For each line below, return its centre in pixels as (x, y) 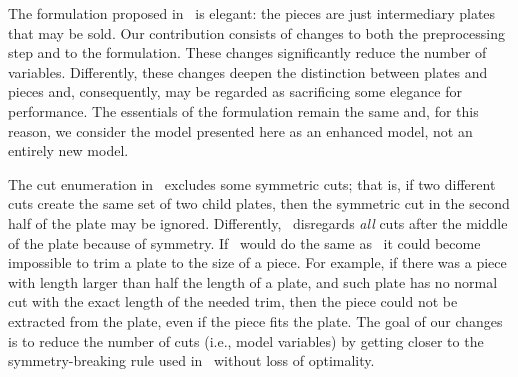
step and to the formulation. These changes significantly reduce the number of (247, 52)
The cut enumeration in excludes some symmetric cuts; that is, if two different (252, 183)
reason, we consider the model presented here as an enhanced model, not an (240, 130)
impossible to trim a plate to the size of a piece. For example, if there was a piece (257, 262)
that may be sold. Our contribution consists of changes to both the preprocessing (256, 32)
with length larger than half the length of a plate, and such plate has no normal (253, 281)
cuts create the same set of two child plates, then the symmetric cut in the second (259, 203)
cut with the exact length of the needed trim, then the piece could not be (233, 301)
